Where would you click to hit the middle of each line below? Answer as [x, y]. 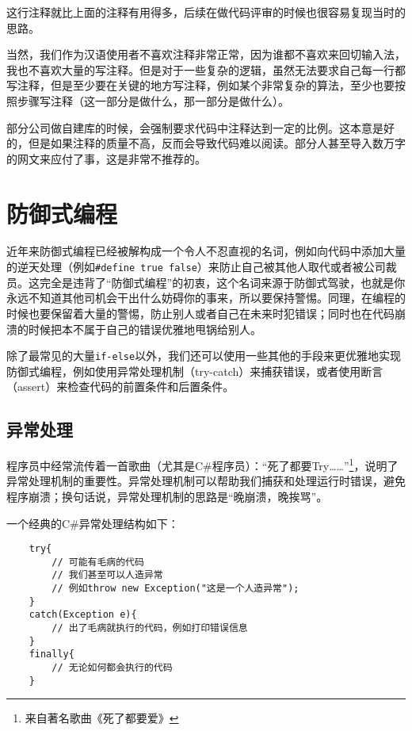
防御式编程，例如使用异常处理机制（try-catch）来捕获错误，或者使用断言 [195, 371]
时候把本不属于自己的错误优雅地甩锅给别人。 [145, 329]
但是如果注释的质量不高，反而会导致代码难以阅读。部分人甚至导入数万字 [217, 143]
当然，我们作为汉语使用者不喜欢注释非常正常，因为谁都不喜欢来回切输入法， [206, 54]
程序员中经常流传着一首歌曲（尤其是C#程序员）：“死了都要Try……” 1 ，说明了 [202, 464]
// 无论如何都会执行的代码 [112, 668]
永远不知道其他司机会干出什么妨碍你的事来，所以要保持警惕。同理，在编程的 [206, 298]
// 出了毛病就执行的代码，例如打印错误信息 [150, 628]
